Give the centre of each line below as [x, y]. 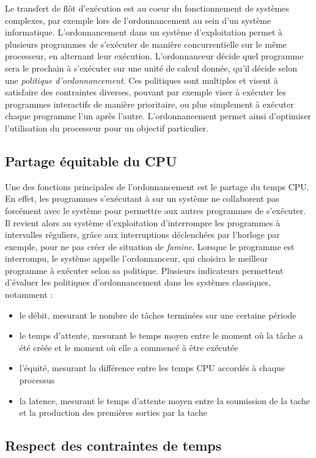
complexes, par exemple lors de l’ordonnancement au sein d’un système [138, 20]
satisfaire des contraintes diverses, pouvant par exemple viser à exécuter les [146, 92]
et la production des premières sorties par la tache [113, 412]
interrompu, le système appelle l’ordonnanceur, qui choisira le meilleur [137, 258]
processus [37, 380]
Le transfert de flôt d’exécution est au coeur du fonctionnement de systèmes [147, 8]
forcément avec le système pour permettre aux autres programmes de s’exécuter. [156, 210]
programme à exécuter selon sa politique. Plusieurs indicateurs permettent [144, 270]
